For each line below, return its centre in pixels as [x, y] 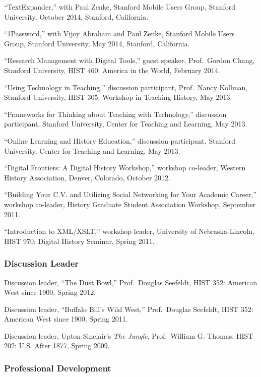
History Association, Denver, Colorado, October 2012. [87, 177]
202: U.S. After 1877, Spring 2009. [57, 345]
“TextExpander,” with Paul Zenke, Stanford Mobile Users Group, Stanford [120, 7]
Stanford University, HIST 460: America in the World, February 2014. [112, 70]
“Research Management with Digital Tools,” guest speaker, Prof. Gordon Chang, [129, 60]
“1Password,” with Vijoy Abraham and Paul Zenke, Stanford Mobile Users [119, 34]
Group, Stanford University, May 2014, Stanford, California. [97, 43]
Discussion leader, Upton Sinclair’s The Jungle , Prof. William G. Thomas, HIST [129, 335]
